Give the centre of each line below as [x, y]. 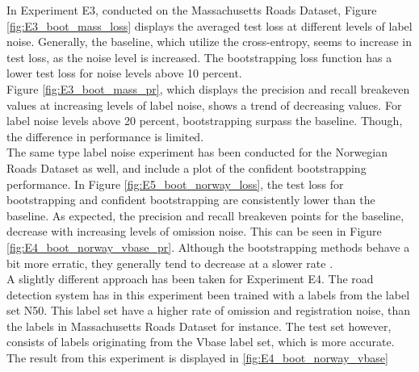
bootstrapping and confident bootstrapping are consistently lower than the [191, 200]
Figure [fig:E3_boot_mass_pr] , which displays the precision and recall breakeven [208, 88]
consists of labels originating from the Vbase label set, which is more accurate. [201, 342]
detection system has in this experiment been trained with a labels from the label [208, 294]
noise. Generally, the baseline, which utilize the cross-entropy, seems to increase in [209, 42]
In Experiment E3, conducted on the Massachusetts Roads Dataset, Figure [192, 10]
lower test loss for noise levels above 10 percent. [124, 73]
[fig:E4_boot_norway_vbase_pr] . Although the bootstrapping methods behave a [208, 247]
